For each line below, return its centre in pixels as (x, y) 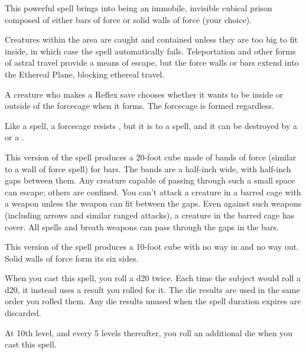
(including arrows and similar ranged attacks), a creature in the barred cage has (150, 215)
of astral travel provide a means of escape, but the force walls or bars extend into (152, 62)
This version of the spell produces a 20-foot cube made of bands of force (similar (151, 157)
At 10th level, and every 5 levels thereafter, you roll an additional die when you (149, 332)
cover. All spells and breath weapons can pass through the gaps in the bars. (142, 226)
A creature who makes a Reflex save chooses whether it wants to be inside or (144, 94)
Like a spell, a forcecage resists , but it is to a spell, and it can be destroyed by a (151, 125)
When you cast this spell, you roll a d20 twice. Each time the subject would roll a (153, 278)
